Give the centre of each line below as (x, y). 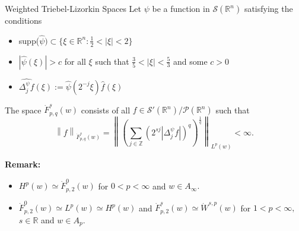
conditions (23, 20)
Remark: (23, 164)
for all (75, 61)
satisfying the (268, 8)
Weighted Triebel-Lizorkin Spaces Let (73, 8)
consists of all (106, 110)
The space (23, 110)
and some (190, 61)
